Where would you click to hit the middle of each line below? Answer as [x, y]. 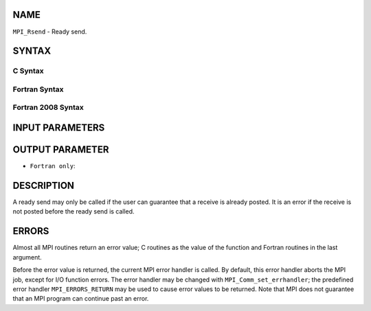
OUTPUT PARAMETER [61, 150]
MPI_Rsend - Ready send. [50, 32]
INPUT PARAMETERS [59, 128]
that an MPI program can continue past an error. [81, 299]
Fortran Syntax [38, 89]
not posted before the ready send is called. [74, 211]
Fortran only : [53, 166]
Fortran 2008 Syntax [48, 108]
